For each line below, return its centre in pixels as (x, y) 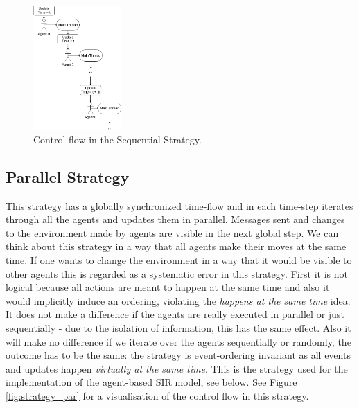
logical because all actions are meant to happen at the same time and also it (168, 287)
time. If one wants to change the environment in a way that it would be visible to (179, 260)
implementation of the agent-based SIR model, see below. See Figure (151, 382)
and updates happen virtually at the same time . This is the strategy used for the (177, 368)
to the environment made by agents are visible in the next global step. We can (172, 232)
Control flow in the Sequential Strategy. (117, 139)
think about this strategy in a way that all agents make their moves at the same (176, 246)
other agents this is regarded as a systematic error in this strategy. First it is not (177, 273)
